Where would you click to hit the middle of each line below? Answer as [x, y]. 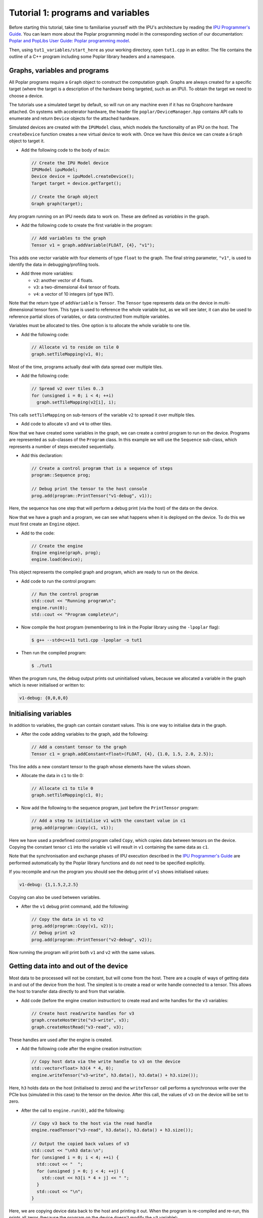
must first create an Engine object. [44, 524]
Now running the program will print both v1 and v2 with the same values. [82, 952]
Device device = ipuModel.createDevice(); [83, 176]
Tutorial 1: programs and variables [79, 13]
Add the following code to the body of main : [66, 150]
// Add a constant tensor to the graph [79, 747]
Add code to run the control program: [59, 581]
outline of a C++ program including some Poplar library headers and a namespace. [92, 57]
